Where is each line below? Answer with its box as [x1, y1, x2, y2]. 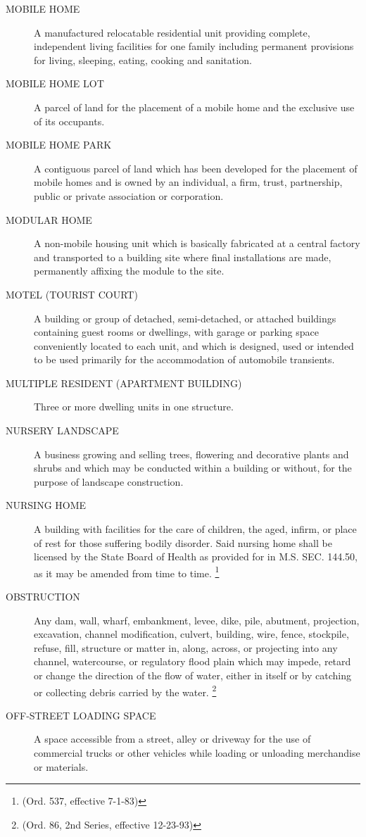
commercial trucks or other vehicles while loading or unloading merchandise [34, 745, 360, 760]
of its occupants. [34, 113, 105, 128]
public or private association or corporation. [34, 188, 224, 203]
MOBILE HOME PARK [6, 137, 112, 152]
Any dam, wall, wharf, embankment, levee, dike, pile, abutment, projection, [34, 612, 360, 627]
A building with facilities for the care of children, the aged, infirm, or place [34, 522, 357, 536]
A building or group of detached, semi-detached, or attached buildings [34, 310, 336, 325]
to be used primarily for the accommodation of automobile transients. [34, 352, 335, 367]
